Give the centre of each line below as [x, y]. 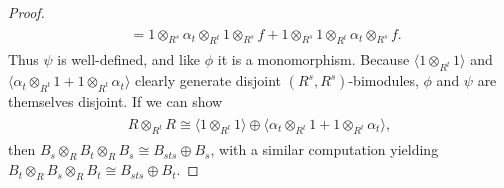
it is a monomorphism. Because [313, 59]
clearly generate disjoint [208, 80]
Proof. [26, 12]
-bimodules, [383, 80]
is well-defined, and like [129, 59]
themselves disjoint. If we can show [115, 100]
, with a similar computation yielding [324, 149]
